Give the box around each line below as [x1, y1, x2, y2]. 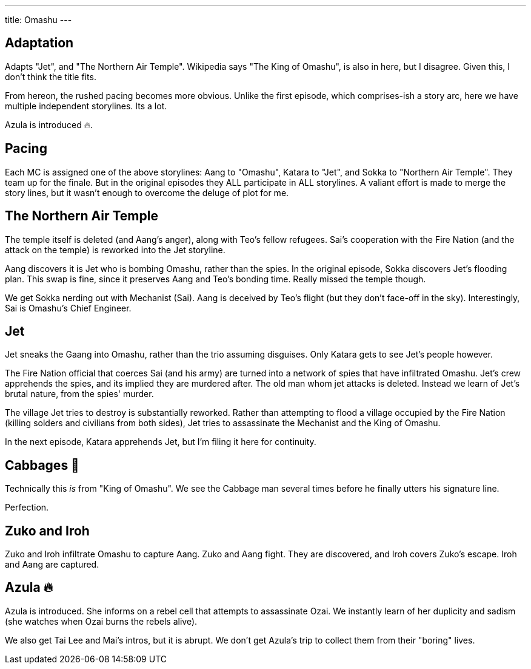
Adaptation [5, 35, 74, 51]
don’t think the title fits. [5, 71, 96, 82]
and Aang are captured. [5, 559, 99, 570]
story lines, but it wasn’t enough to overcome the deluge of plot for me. [5, 187, 289, 198]
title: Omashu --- [5, 15, 72, 25]
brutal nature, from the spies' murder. [5, 389, 154, 399]
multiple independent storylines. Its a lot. [5, 100, 167, 111]
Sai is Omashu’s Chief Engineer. [5, 302, 132, 313]
